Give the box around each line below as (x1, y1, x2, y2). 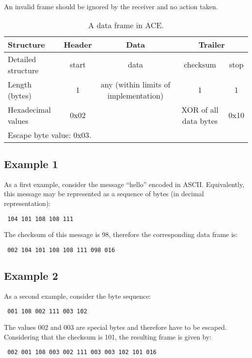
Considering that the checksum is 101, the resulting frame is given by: (4, 331, 212, 341)
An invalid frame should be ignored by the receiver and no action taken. (4, 1, 218, 11)
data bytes (182, 115, 218, 126)
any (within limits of (100, 78, 171, 90)
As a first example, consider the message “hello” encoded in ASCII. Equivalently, (4, 179, 245, 189)
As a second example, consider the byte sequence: (4, 290, 151, 301)
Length (8, 78, 32, 90)
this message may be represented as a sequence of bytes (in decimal (4, 188, 204, 199)
